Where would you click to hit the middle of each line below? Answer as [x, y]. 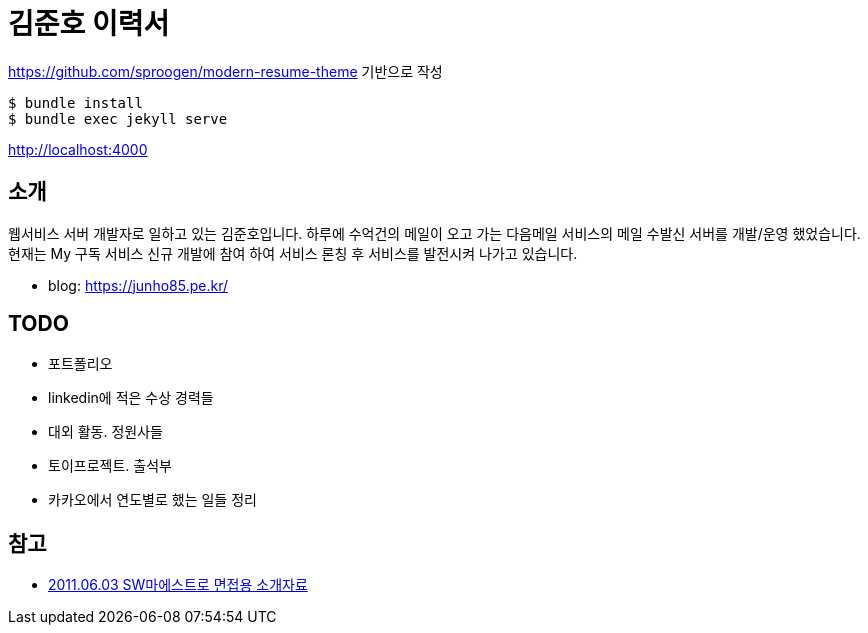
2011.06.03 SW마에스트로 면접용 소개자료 [178, 585]
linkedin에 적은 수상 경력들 [131, 398]
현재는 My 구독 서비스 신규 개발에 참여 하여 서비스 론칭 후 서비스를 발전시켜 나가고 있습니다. [293, 253]
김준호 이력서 [89, 24]
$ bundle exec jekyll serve [118, 118]
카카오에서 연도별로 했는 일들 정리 [152, 500]
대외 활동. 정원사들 [105, 432]
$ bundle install [75, 102]
